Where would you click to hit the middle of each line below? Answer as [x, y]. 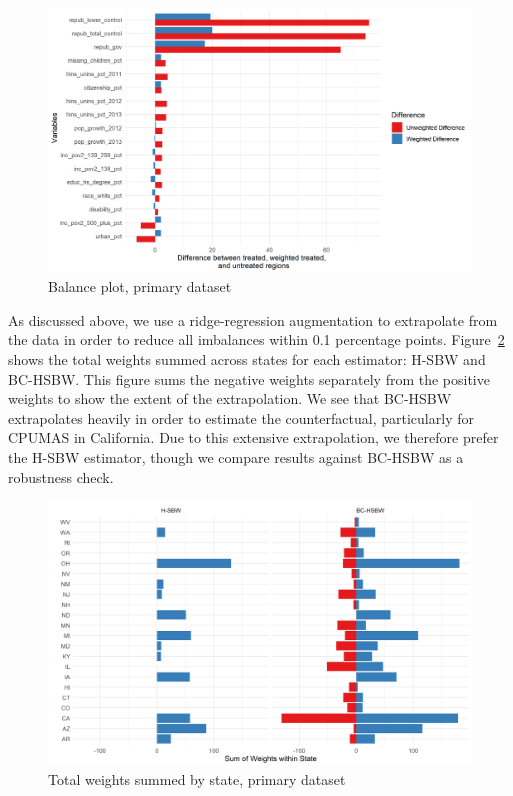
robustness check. [61, 476]
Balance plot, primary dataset [140, 286]
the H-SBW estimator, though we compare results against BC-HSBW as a [236, 456]
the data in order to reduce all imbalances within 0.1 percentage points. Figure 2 [256, 339]
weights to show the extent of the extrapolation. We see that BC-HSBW [230, 398]
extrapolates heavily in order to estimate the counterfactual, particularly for [241, 417]
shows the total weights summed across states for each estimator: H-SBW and [247, 358]
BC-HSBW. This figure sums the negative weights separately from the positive [249, 378]
